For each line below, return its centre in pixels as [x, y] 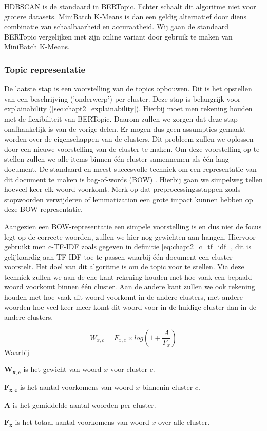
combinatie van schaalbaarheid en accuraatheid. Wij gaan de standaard [117, 26]
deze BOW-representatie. [43, 209]
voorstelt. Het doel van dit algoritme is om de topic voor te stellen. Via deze [124, 267]
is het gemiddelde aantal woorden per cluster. [84, 405]
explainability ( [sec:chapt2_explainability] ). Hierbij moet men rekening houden [128, 109]
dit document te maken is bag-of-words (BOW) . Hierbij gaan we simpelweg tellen [133, 179]
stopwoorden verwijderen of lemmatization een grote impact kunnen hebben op [129, 199]
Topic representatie [45, 69]
